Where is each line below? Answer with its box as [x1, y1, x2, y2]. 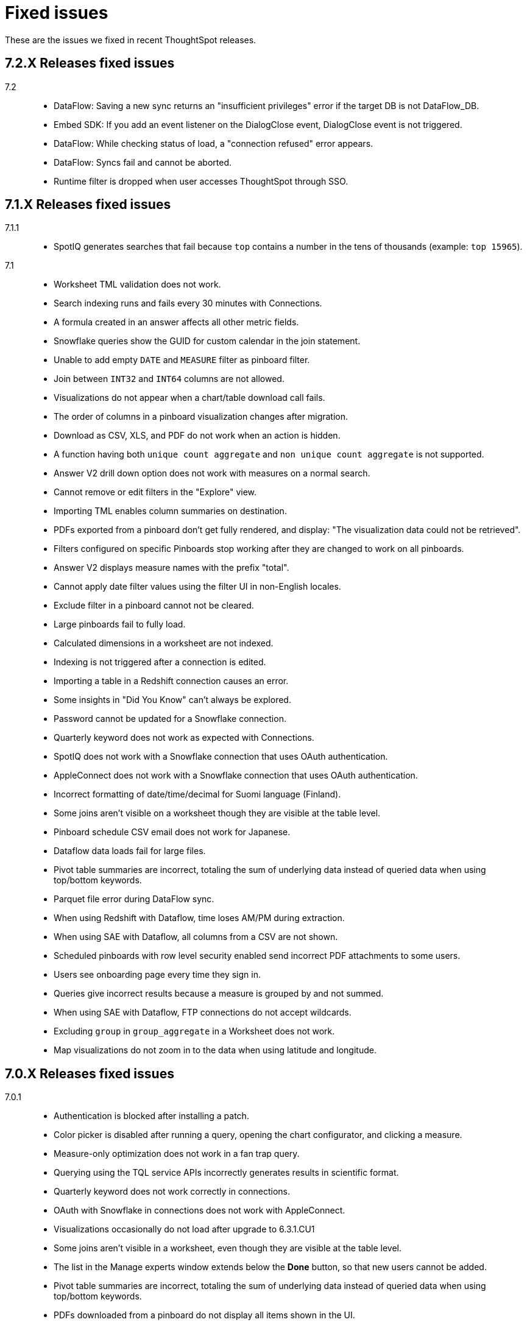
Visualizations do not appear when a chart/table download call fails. [54, 392, 325, 403]
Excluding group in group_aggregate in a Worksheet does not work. [54, 1026, 335, 1037]
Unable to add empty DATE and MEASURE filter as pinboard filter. [54, 355, 310, 366]
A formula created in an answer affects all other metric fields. [54, 317, 299, 328]
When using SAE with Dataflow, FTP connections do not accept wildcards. [54, 1007, 352, 1018]
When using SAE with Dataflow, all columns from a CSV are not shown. [54, 931, 338, 942]
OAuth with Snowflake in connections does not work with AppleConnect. [54, 1205, 345, 1216]
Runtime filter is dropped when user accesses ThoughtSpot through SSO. [54, 175, 348, 186]
